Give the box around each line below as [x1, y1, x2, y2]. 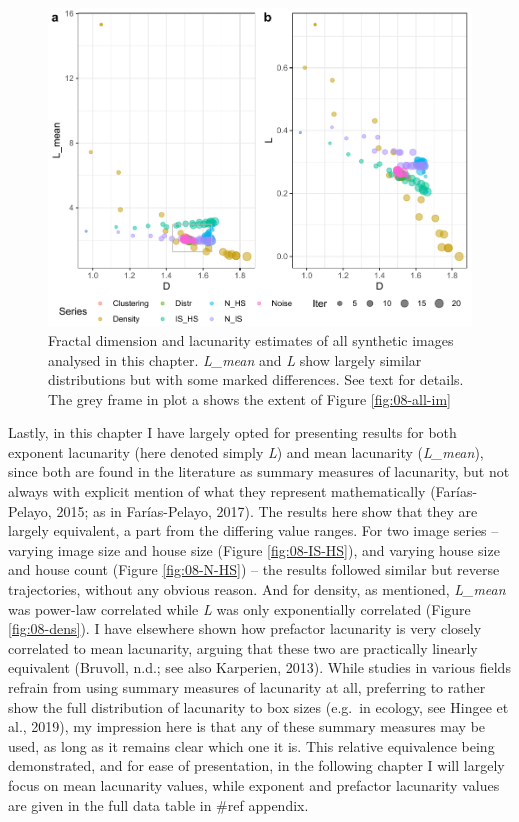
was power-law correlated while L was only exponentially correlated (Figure [8, 598, 471, 619]
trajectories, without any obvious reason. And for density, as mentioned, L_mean [8, 579, 506, 600]
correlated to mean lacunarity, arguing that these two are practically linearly [8, 637, 478, 658]
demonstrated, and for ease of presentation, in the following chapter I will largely [8, 755, 505, 776]
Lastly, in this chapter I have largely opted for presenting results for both [8, 422, 457, 443]
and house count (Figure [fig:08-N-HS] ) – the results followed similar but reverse [8, 559, 500, 580]
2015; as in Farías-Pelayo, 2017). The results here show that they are [56, 500, 478, 521]
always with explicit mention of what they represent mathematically [8, 481, 426, 502]
